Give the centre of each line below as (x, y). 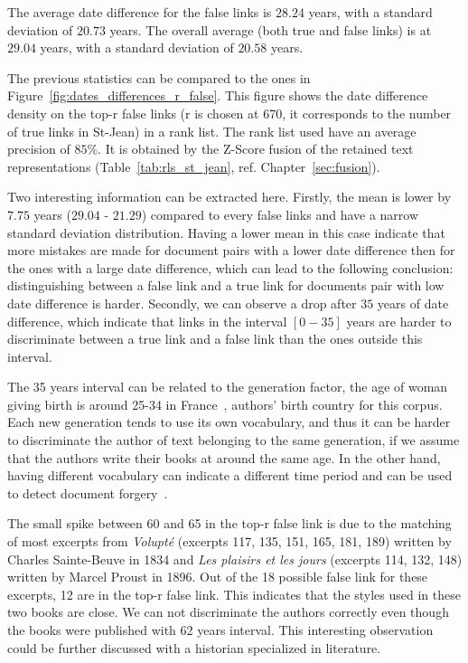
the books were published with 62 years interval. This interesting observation (220, 630)
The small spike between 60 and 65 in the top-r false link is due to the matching (229, 523)
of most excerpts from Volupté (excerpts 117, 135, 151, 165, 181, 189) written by (229, 541)
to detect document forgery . (88, 493)
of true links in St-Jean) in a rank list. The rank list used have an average (212, 131)
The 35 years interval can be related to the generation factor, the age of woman (228, 387)
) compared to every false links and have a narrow (280, 214)
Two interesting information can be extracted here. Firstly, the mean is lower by (229, 197)
